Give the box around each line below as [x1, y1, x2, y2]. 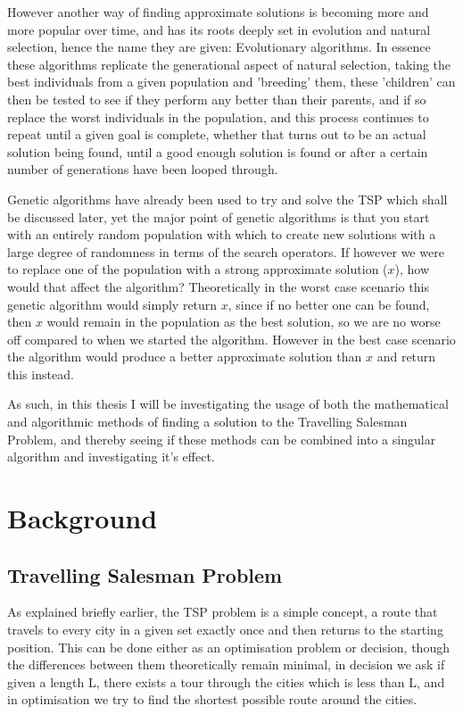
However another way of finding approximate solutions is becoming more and [7, 3, 429, 21]
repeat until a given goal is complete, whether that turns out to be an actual [7, 125, 426, 144]
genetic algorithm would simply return [7, 295, 218, 313]
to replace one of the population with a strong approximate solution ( [7, 260, 388, 278]
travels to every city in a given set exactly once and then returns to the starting [7, 620, 443, 639]
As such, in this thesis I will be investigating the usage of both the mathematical [7, 394, 449, 413]
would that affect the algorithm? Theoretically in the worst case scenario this [7, 277, 429, 295]
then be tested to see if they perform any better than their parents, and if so [7, 89, 426, 108]
